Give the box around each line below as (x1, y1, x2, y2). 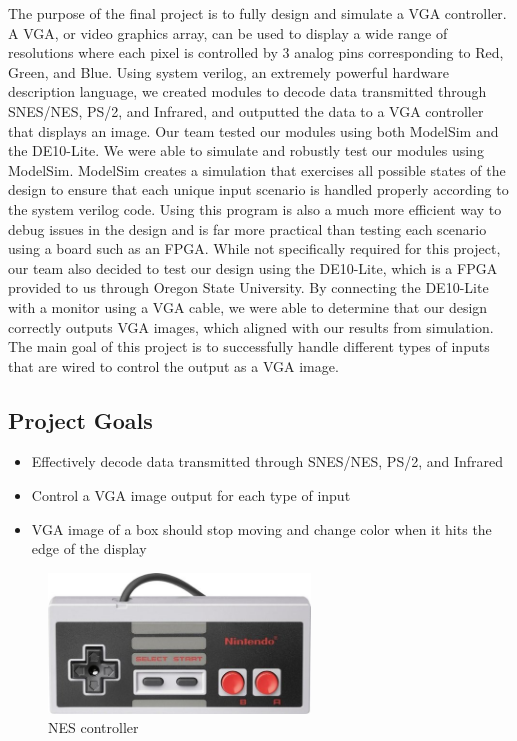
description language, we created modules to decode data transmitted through (8, 81, 487, 102)
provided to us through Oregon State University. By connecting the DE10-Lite (8, 277, 489, 298)
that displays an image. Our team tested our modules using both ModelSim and (8, 120, 499, 141)
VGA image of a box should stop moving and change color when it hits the (31, 518, 492, 539)
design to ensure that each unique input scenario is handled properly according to (8, 179, 509, 200)
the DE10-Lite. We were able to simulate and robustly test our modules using (8, 140, 484, 161)
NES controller (48, 717, 139, 738)
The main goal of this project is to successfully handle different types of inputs (8, 336, 490, 357)
